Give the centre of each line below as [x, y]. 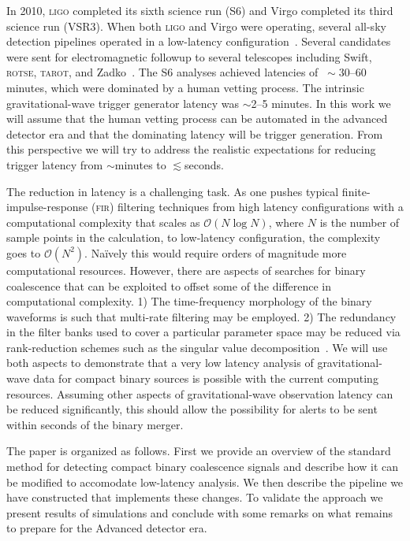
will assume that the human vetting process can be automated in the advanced [197, 119]
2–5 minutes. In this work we [321, 103]
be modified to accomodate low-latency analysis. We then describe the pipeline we [205, 482]
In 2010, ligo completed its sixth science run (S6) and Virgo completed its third [200, 10]
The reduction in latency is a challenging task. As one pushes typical [173, 191]
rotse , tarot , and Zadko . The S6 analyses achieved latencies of [162, 72]
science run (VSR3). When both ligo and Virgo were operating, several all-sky [196, 26]
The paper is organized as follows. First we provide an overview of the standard [199, 451]
